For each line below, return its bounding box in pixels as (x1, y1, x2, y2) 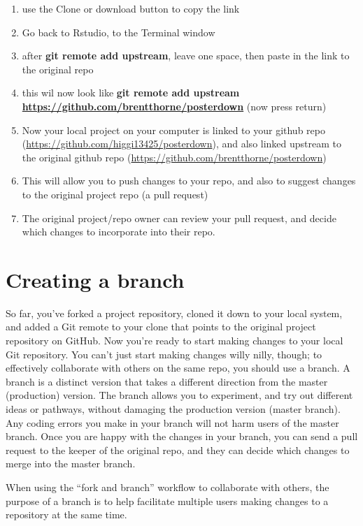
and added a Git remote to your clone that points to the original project (6, 319, 316, 334)
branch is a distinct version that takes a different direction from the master (6, 374, 328, 388)
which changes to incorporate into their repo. (22, 224, 215, 239)
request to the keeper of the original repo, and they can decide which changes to (6, 442, 350, 457)
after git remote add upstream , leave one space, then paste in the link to (22, 48, 350, 63)
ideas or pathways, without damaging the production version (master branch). (6, 402, 341, 416)
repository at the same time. (6, 507, 127, 522)
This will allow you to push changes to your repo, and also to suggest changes (22, 173, 356, 188)
